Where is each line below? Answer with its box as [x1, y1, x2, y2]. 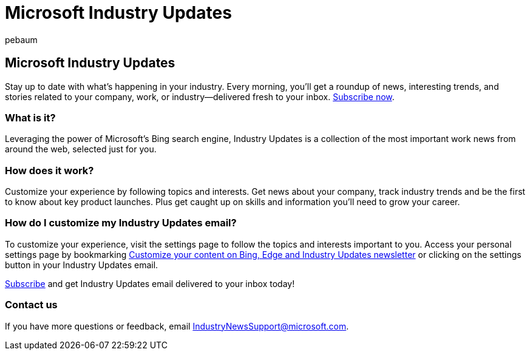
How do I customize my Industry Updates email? [5, 217, 237, 229]
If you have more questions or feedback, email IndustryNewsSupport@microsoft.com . [5, 320, 349, 331]
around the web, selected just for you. [5, 144, 157, 155]
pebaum [5, 34, 38, 45]
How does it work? [5, 164, 94, 177]
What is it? [5, 111, 56, 124]
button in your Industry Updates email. [5, 259, 158, 270]
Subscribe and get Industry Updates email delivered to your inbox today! [5, 278, 295, 289]
